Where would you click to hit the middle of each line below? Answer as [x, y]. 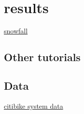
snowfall [16, 31]
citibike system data [34, 106]
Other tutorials [42, 57]
